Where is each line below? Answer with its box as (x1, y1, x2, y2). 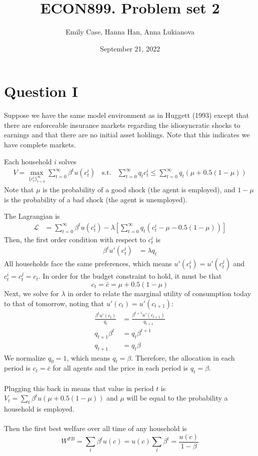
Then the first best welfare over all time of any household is (4, 423, 187, 434)
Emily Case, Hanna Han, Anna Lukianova (65, 26, 194, 37)
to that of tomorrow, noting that (4, 298, 104, 308)
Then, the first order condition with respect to (4, 234, 146, 244)
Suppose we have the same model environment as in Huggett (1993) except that (4, 110, 249, 120)
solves (58, 156, 76, 166)
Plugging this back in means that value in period (4, 383, 154, 393)
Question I (4, 81, 78, 101)
